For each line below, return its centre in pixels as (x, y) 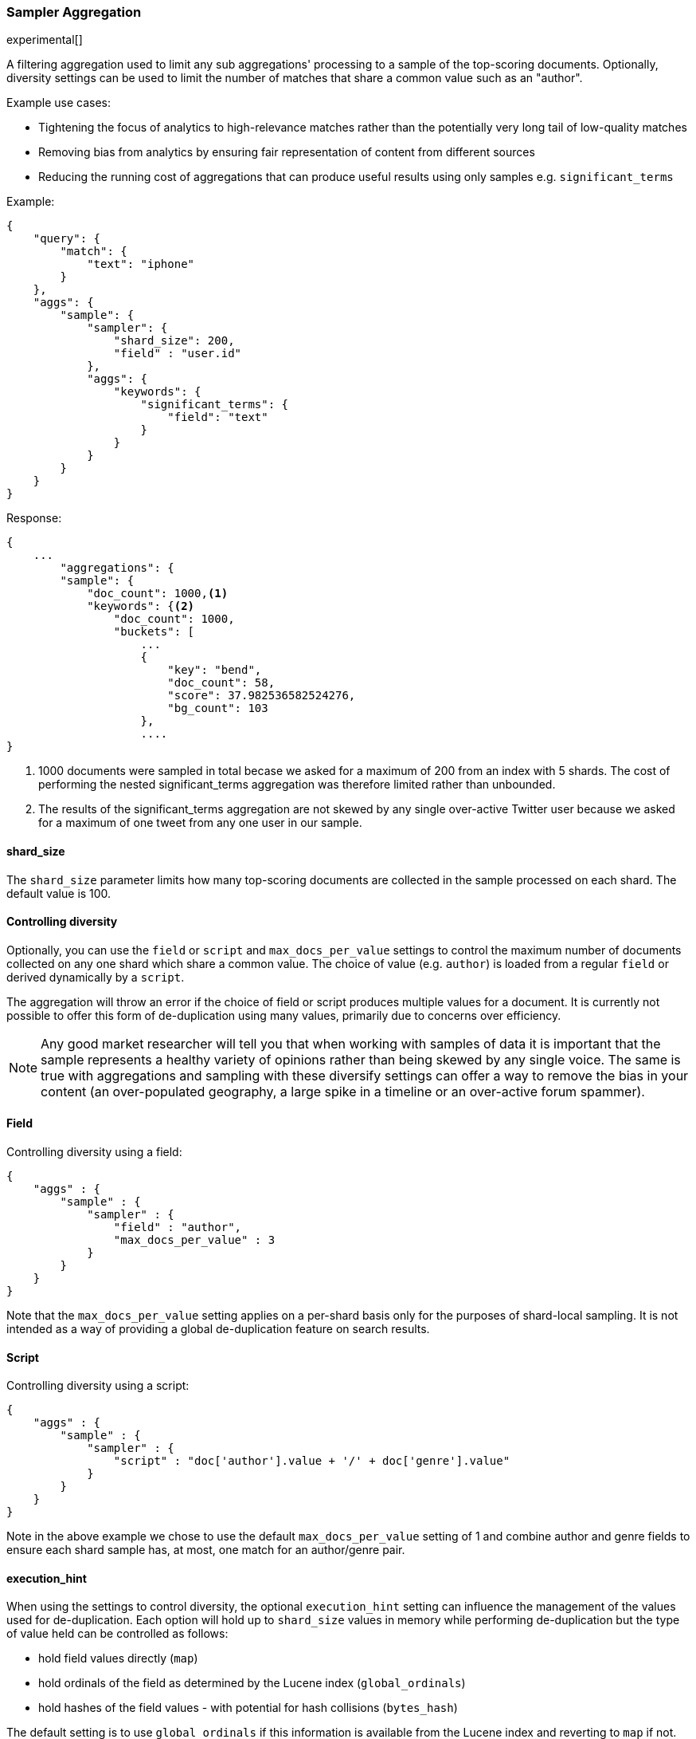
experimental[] (45, 40)
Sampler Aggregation (74, 12)
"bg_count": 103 (218, 708)
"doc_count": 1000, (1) (158, 594)
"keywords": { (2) (141, 606)
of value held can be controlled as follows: (117, 1634)
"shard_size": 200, (174, 341)
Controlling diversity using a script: (98, 1386)
